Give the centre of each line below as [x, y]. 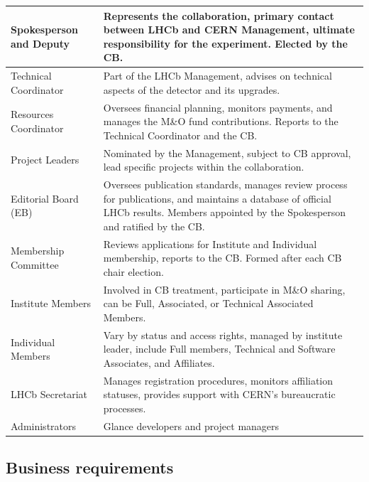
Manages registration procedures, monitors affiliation [218, 380]
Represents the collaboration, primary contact [219, 15]
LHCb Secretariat [49, 394]
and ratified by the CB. [154, 226]
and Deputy [40, 43]
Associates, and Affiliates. [159, 362]
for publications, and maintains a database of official [217, 198]
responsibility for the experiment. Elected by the [225, 43]
